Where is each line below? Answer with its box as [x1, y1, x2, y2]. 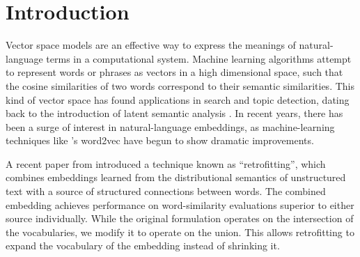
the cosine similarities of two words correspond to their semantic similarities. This [6, 78, 354, 93]
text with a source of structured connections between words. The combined [6, 184, 326, 198]
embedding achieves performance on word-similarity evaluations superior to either [6, 197, 354, 212]
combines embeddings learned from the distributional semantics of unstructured [6, 170, 346, 185]
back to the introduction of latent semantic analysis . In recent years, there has [6, 106, 343, 120]
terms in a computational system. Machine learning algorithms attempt [46, 51, 352, 65]
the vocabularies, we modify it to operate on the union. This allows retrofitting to [6, 224, 354, 239]
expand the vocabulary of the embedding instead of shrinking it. [6, 238, 280, 253]
